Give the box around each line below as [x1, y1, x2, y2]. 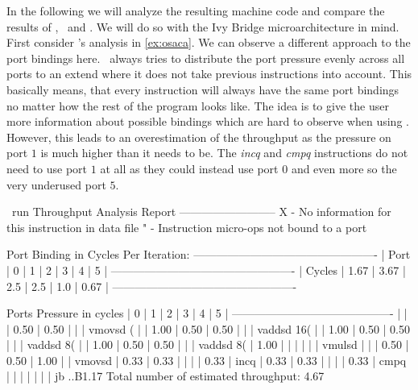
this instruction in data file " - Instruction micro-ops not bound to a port [6, 218, 367, 235]
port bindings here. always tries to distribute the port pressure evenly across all [6, 49, 405, 66]
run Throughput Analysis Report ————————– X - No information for [11, 203, 391, 220]
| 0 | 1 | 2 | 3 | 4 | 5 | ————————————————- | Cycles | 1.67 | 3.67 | [6, 261, 406, 278]
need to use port [6, 160, 88, 176]
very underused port [6, 176, 106, 193]
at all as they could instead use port [100, 160, 279, 176]
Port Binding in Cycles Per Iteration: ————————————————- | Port [6, 246, 411, 263]
